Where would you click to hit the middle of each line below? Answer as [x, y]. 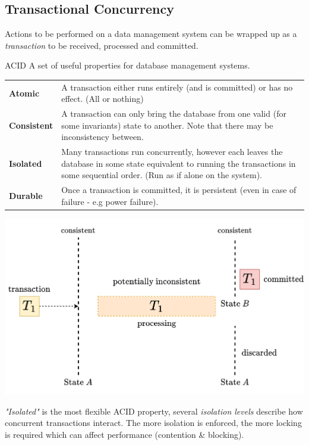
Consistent [31, 125]
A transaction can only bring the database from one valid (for [174, 113]
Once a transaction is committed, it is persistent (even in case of [179, 190]
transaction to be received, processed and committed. [102, 45]
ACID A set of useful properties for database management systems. [127, 65]
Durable [26, 196]
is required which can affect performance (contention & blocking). [124, 434]
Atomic [24, 93]
